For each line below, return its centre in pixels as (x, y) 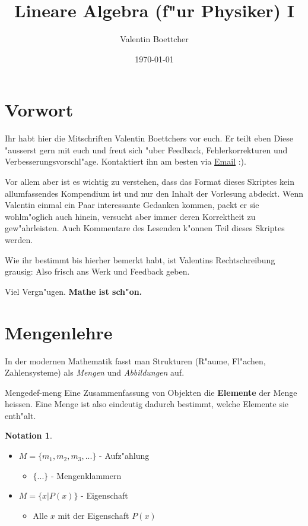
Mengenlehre (59, 332)
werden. (19, 240)
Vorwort (39, 110)
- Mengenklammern (86, 475)
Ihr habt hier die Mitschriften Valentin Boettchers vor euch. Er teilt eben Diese (149, 138)
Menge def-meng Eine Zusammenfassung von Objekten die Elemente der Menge (151, 392)
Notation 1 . (28, 435)
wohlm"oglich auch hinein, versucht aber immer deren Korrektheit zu (130, 216)
